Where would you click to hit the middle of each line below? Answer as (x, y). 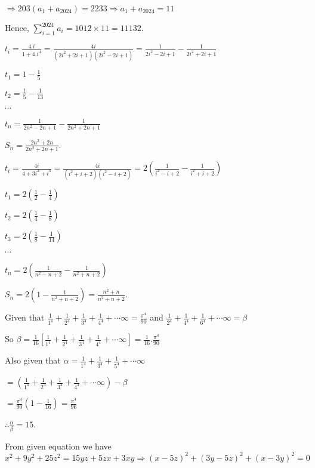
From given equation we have (58, 446)
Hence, (17, 27)
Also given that (33, 360)
